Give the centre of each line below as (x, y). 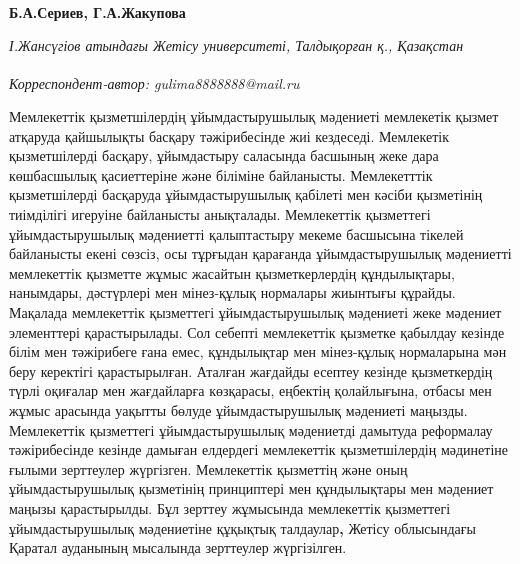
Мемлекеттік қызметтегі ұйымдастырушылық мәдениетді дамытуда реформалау (251, 429)
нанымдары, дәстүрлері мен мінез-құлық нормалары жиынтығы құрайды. (232, 292)
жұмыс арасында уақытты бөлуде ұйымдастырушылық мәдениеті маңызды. (238, 410)
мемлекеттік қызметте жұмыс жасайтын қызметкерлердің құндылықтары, (232, 272)
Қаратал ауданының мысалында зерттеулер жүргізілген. (178, 547)
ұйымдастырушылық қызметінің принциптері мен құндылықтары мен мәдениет (251, 488)
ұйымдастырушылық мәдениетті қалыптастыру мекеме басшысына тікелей (236, 233)
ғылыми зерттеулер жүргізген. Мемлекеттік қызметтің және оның (208, 468)
